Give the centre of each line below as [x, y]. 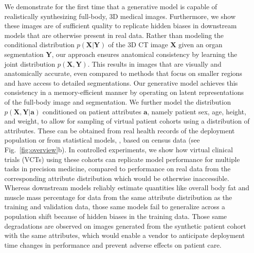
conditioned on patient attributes [92, 111]
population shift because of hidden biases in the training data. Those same [116, 216]
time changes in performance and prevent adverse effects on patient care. [113, 244]
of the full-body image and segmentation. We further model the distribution [118, 101]
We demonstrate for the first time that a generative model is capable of [111, 6]
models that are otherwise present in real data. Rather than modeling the [114, 35]
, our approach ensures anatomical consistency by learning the [145, 54]
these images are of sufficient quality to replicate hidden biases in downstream [121, 26]
